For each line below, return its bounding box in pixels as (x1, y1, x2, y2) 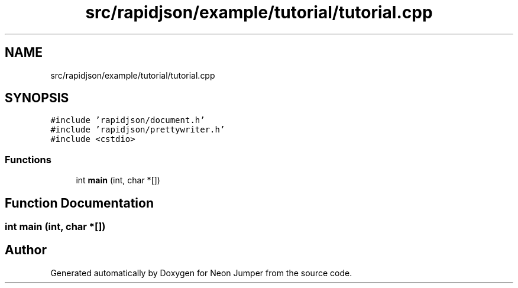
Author (5, 242, 47, 258)
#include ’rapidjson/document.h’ (50, 115, 205, 125)
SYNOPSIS (5, 90, 69, 106)
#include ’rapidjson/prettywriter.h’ (50, 125, 225, 135)
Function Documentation (5, 195, 154, 211)
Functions (5, 153, 51, 166)
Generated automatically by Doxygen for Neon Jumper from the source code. (50, 267, 352, 278)
